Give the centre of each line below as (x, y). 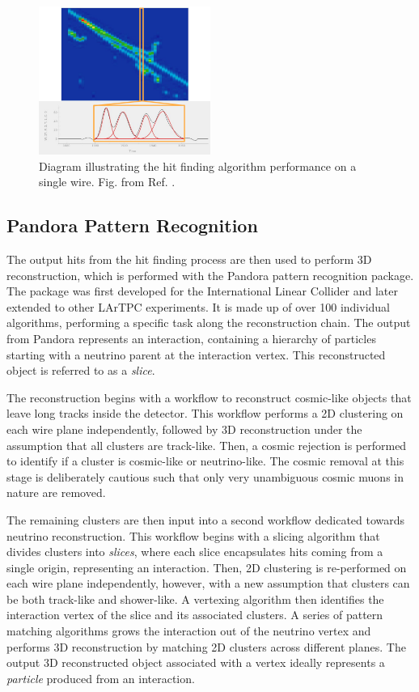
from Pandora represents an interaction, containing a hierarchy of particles (191, 338)
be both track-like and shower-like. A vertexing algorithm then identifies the (195, 599)
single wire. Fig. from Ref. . (107, 182)
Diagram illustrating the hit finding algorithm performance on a (198, 166)
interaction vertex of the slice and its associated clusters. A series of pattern (195, 615)
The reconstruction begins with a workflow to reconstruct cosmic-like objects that (209, 397)
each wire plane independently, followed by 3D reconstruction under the (184, 429)
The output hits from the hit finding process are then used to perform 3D (189, 259)
